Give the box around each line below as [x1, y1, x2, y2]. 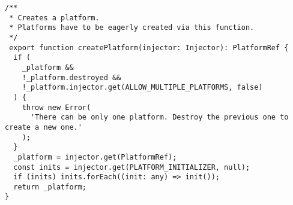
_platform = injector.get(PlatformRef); [13, 152, 177, 161]
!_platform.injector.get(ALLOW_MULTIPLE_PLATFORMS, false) [22, 83, 263, 92]
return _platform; [13, 182, 87, 191]
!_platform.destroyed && [22, 73, 121, 82]
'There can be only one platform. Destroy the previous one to [30, 113, 289, 122]
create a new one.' [5, 123, 82, 131]
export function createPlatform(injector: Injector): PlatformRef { [9, 43, 289, 52]
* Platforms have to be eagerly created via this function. [9, 23, 255, 32]
